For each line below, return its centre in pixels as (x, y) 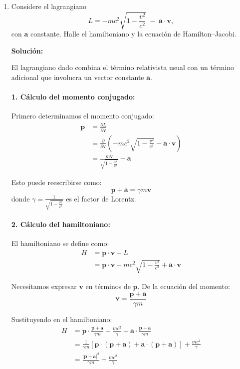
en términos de (108, 286)
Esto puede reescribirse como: (56, 182)
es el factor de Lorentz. (101, 198)
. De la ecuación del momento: (184, 286)
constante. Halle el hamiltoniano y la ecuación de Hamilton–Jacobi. (133, 34)
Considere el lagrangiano (49, 6)
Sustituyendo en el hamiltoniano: (62, 319)
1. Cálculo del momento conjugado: (73, 97)
